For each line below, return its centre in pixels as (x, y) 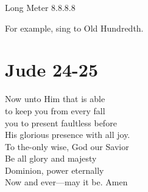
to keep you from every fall (55, 110)
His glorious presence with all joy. (68, 135)
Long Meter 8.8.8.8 (40, 7)
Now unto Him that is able (55, 99)
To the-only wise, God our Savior (67, 146)
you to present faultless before (61, 122)
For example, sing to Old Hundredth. (74, 28)
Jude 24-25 (52, 70)
